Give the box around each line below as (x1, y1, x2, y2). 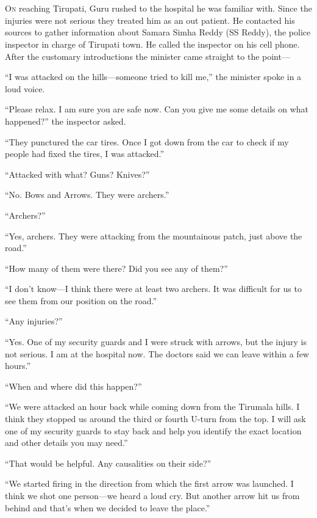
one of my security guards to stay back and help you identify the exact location (5, 424, 302, 437)
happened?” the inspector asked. (5, 114, 126, 127)
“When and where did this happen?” (5, 379, 142, 392)
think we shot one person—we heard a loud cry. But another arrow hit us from (5, 489, 300, 502)
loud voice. (5, 82, 45, 95)
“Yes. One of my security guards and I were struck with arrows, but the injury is (5, 335, 307, 348)
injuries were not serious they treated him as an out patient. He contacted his (5, 13, 295, 26)
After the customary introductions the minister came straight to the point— (5, 49, 290, 62)
